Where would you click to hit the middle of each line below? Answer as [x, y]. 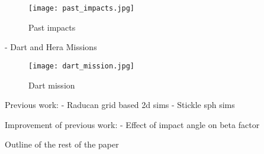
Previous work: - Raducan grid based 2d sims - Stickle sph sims [120, 105]
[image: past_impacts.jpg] [81, 8]
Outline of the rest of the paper [62, 144]
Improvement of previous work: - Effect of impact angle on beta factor [132, 124]
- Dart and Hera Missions [51, 47]
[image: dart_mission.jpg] [81, 66]
